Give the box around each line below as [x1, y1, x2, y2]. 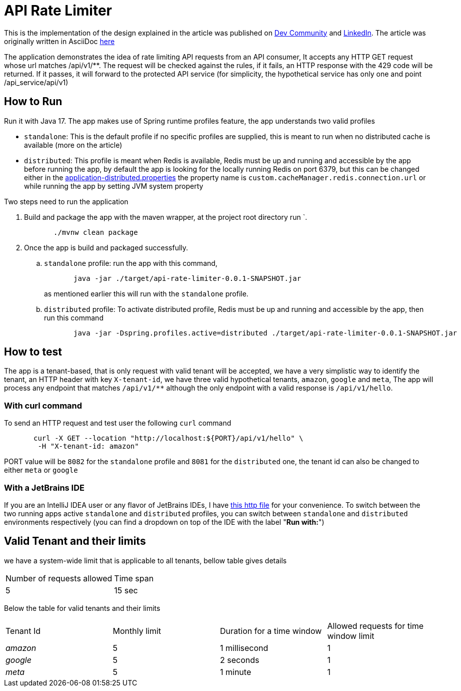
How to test [4, 345, 62, 359]
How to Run [4, 95, 62, 108]
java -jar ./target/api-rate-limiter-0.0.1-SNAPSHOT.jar [73, 274, 301, 282]
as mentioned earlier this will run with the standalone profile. [44, 289, 248, 298]
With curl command [4, 400, 82, 411]
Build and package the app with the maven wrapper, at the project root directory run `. [24, 212, 307, 221]
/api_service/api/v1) [4, 78, 68, 87]
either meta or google [4, 466, 78, 475]
